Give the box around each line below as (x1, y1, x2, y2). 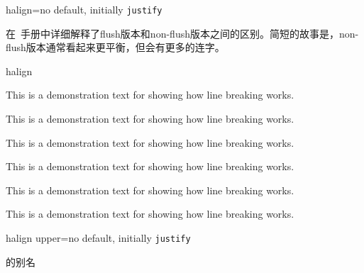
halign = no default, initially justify (6, 2, 162, 16)
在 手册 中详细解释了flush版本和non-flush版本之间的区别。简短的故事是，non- (6, 26, 359, 40)
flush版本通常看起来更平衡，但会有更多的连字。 (6, 40, 225, 55)
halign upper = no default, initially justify (6, 230, 191, 245)
